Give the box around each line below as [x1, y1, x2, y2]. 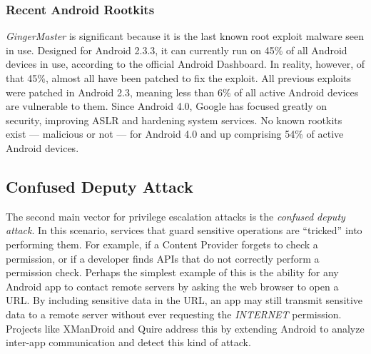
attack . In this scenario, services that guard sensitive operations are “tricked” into [6, 223, 362, 238]
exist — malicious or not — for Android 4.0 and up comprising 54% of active [6, 126, 344, 141]
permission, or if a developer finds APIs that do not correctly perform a [6, 251, 320, 265]
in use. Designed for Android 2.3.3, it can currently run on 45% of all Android [6, 42, 347, 57]
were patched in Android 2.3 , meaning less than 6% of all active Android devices [6, 84, 359, 99]
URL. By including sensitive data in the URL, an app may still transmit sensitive [6, 293, 363, 308]
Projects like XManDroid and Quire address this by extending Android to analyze [6, 320, 365, 335]
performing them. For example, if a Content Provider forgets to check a [6, 236, 318, 251]
